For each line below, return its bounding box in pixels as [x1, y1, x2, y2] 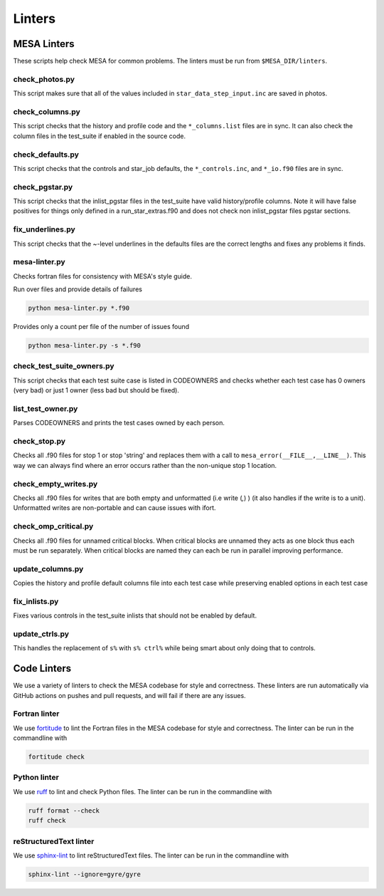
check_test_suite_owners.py [13, 361, 114, 371]
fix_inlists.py [13, 596, 59, 606]
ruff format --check [28, 806, 100, 815]
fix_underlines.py [13, 224, 75, 234]
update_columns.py [13, 563, 84, 573]
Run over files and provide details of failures [13, 285, 142, 293]
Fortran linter [13, 709, 60, 719]
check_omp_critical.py [13, 521, 94, 531]
